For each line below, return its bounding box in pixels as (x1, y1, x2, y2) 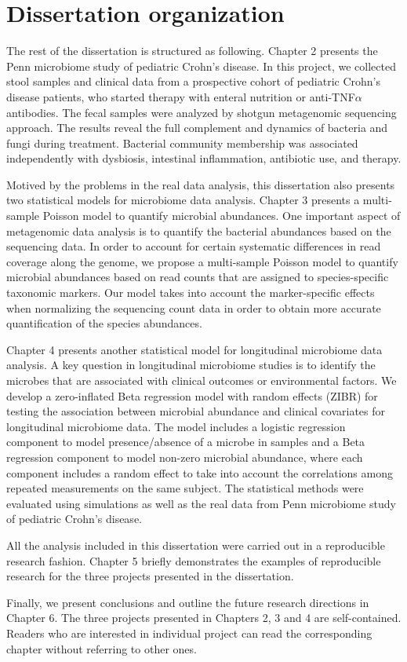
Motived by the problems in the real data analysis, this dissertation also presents (6, 176, 395, 192)
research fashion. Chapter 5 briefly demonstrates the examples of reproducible (6, 552, 381, 569)
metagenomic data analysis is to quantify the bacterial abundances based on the (6, 222, 391, 239)
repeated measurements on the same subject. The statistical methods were (6, 480, 364, 496)
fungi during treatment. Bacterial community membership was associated (6, 134, 358, 151)
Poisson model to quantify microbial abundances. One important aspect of (42, 207, 401, 224)
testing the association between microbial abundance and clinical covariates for (6, 403, 386, 419)
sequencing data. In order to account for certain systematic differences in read (6, 238, 381, 254)
